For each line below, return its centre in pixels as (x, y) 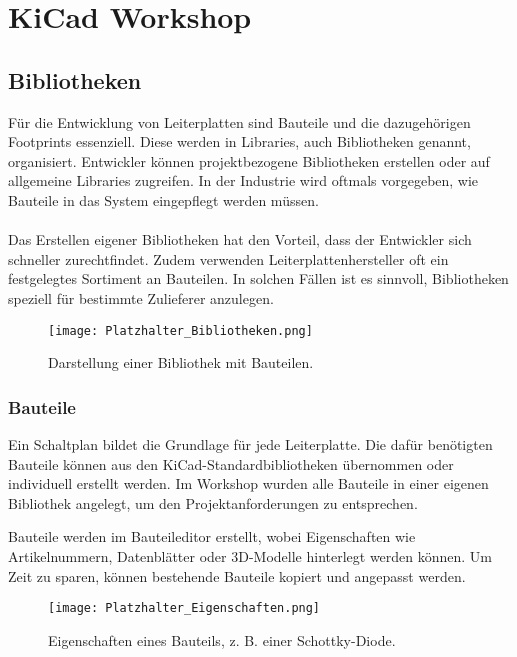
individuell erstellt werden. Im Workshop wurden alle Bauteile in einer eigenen (248, 483)
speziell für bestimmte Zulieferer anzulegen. (141, 297)
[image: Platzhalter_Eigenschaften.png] (184, 608)
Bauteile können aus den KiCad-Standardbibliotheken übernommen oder (231, 463)
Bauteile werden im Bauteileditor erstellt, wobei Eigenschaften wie (212, 536)
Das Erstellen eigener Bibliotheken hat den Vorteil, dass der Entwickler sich (240, 239)
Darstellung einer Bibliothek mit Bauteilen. (181, 362)
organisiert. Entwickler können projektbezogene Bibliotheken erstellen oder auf (249, 160)
